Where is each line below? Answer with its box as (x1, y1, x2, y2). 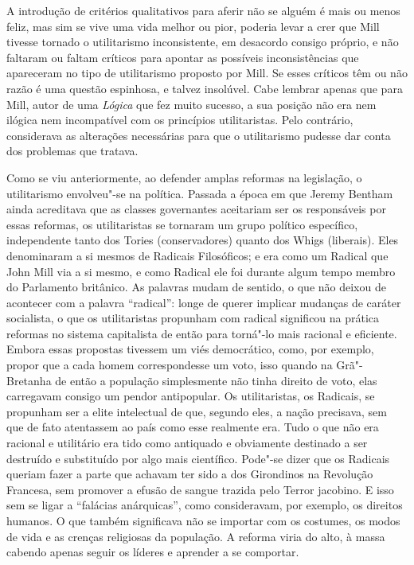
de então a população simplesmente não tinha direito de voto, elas (55, 372, 377, 388)
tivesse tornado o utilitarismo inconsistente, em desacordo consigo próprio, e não (6, 33, 399, 50)
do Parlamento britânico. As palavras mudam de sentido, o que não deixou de (6, 279, 386, 295)
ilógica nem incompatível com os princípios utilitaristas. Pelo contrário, (6, 111, 353, 128)
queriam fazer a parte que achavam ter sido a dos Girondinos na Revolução (6, 466, 373, 482)
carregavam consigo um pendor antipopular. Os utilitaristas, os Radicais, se (6, 388, 375, 404)
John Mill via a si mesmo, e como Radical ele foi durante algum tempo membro (6, 263, 396, 279)
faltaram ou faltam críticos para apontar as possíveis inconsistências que (6, 49, 359, 65)
